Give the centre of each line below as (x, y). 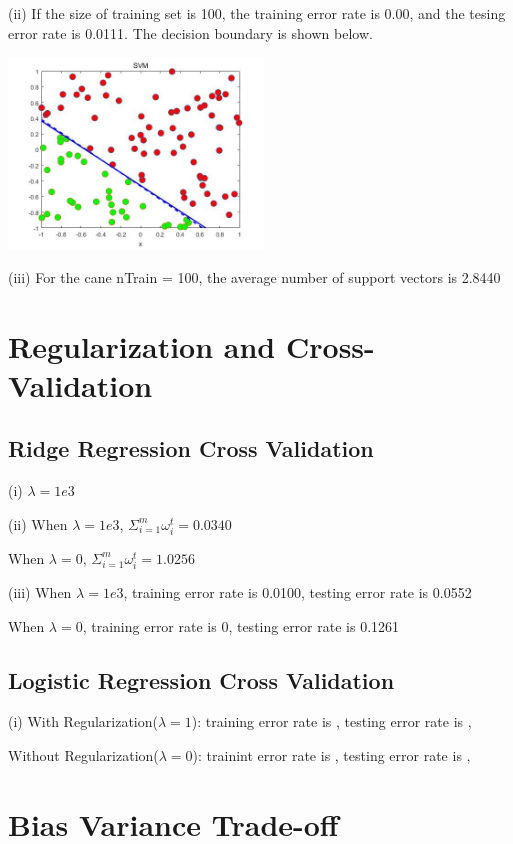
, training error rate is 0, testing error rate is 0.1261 (241, 625)
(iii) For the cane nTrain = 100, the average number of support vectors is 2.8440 (254, 276)
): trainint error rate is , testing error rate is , (331, 755)
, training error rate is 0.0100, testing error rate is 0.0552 (297, 592)
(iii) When (40, 592)
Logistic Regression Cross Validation (201, 679)
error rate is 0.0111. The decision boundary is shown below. (190, 32)
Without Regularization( (83, 755)
